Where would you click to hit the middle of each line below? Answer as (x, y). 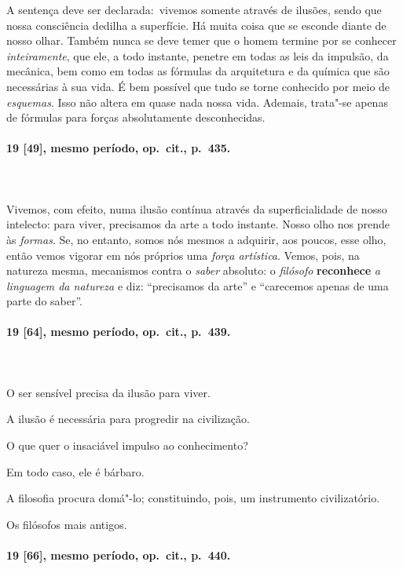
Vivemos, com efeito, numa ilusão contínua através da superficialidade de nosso (197, 208)
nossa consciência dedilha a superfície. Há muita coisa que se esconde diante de (196, 25)
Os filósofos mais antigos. (67, 524)
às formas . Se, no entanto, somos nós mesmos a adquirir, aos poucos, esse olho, (196, 239)
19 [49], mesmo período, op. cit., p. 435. (119, 148)
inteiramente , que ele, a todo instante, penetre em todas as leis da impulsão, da (198, 55)
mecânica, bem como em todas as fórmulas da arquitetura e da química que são (198, 71)
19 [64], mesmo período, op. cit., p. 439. (119, 332)
